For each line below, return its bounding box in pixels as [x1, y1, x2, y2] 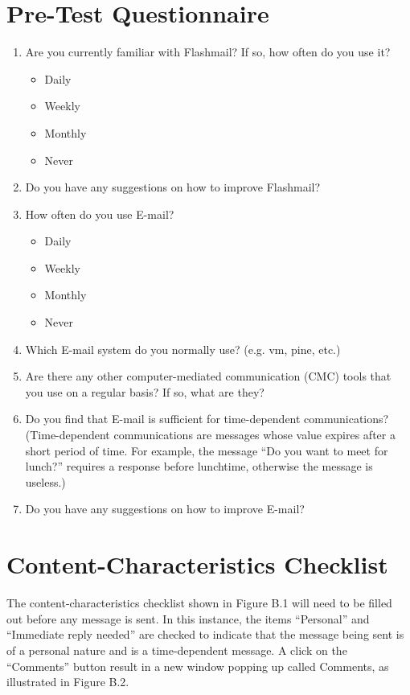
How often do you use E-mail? [25, 205, 174, 222]
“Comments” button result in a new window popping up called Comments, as [6, 657, 389, 674]
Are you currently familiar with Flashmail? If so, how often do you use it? [25, 43, 391, 60]
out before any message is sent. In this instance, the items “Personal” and [6, 610, 370, 627]
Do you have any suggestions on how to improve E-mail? [25, 500, 305, 517]
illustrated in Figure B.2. [6, 673, 129, 690]
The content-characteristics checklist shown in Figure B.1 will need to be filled [6, 594, 392, 611]
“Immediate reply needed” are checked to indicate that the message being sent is [6, 626, 404, 643]
